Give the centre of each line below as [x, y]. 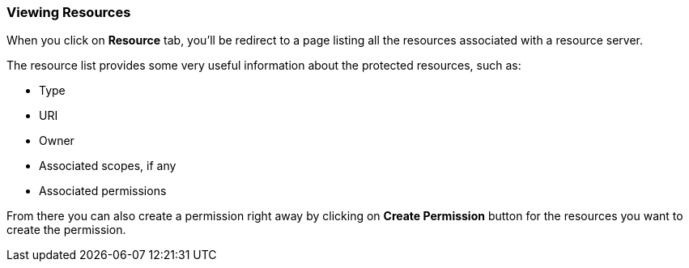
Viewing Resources [69, 12]
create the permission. [66, 230]
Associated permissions [103, 191]
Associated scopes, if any [108, 166]
